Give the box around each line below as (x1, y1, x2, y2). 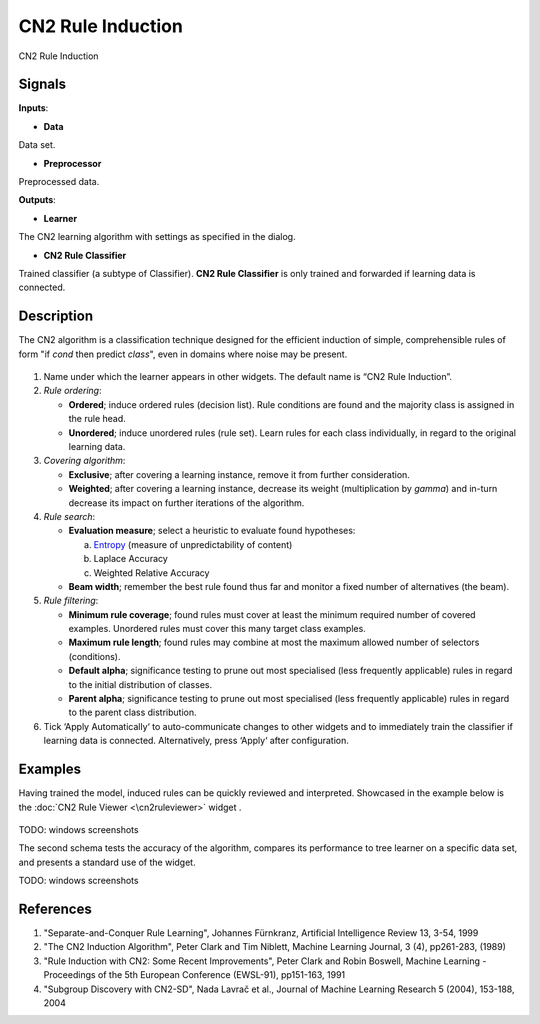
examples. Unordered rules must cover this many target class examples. (68, 623, 367, 635)
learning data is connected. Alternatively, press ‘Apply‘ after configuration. (43, 735, 350, 747)
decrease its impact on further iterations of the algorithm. (68, 496, 305, 509)
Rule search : (43, 510, 96, 522)
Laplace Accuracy (93, 553, 169, 565)
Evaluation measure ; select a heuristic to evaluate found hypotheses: (68, 525, 356, 537)
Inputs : (18, 102, 49, 114)
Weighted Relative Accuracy (93, 566, 210, 579)
